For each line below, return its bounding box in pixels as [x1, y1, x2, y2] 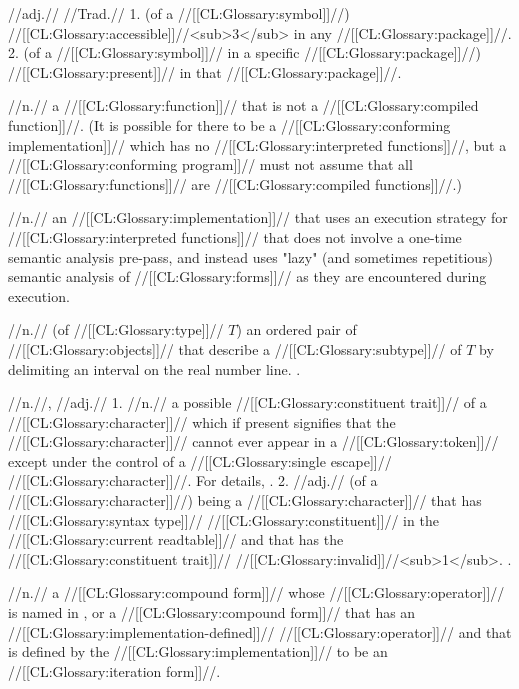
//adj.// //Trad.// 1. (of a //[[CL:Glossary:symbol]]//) [8, 3, 350, 23]
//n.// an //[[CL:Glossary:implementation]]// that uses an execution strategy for [8, 207, 508, 228]
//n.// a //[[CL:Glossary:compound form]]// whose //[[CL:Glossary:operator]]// [8, 582, 505, 603]
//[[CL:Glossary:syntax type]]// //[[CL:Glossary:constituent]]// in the [8, 509, 439, 530]
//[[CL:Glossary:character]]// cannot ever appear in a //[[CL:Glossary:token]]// [8, 431, 499, 452]
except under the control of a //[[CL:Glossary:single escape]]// [8, 450, 392, 471]
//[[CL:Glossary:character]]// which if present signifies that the [8, 411, 396, 432]
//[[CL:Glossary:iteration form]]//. [8, 660, 221, 681]
